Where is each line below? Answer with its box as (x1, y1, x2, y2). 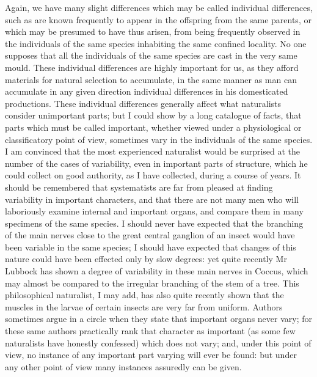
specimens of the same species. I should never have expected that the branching (5, 216, 304, 229)
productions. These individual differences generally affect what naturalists (5, 97, 282, 109)
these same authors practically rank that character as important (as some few (5, 324, 296, 337)
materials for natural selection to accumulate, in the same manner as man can (5, 73, 297, 86)
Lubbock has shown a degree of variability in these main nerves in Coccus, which (5, 265, 308, 277)
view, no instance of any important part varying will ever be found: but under (5, 348, 297, 361)
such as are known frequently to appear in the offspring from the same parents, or (5, 13, 312, 26)
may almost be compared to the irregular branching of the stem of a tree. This (5, 276, 299, 289)
